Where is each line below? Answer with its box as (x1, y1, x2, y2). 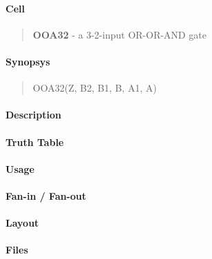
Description (6, 107, 62, 122)
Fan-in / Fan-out (6, 188, 87, 203)
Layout (6, 216, 39, 230)
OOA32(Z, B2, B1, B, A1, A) (32, 81, 157, 95)
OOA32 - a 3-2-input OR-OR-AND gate (32, 27, 206, 41)
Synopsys (6, 54, 50, 68)
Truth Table (6, 134, 64, 149)
